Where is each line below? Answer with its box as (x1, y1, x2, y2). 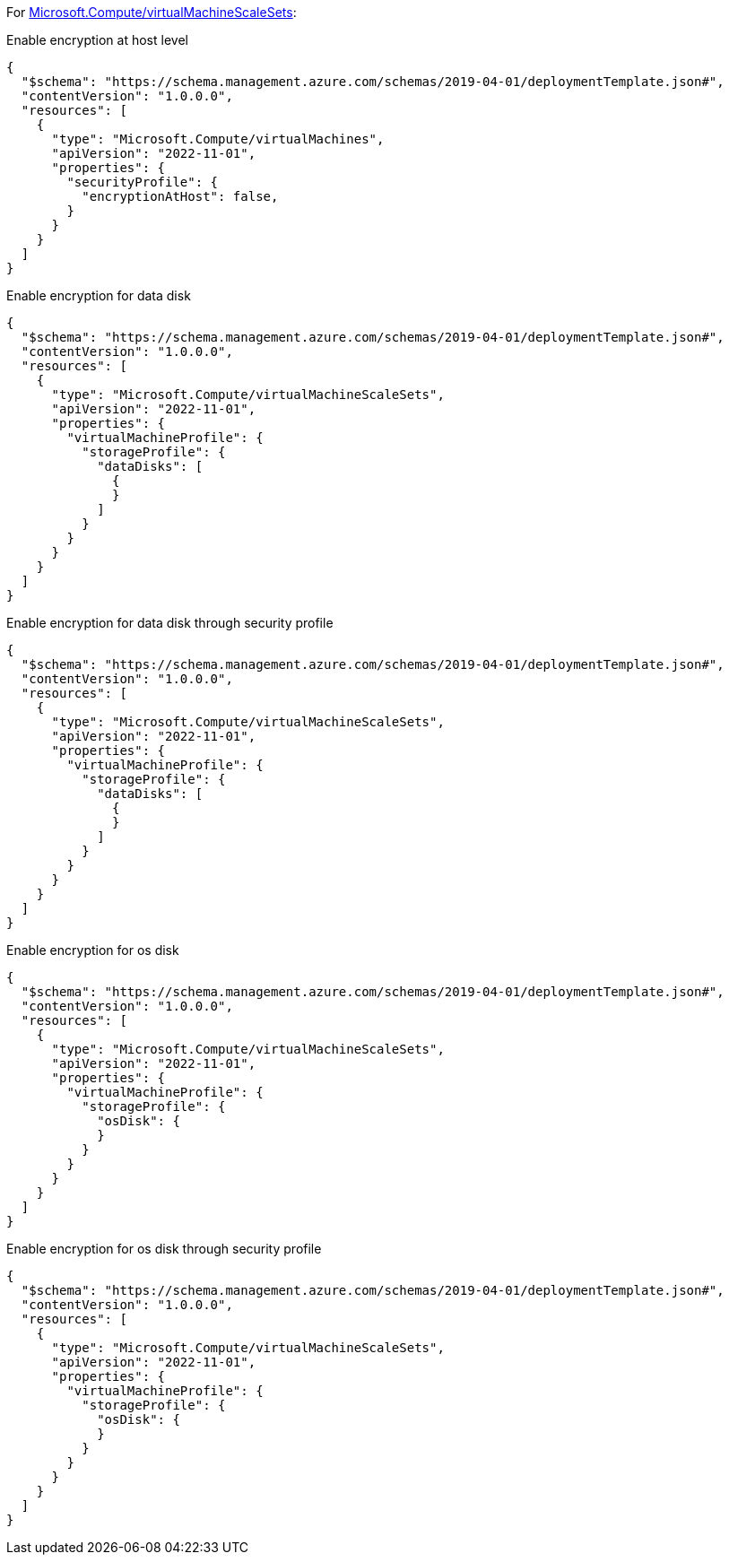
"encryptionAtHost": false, (82, 189, 279, 204)
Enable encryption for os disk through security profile (6, 1241, 322, 1256)
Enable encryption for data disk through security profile (6, 615, 334, 630)
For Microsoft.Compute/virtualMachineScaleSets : (6, 4, 297, 20)
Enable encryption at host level (6, 32, 188, 48)
